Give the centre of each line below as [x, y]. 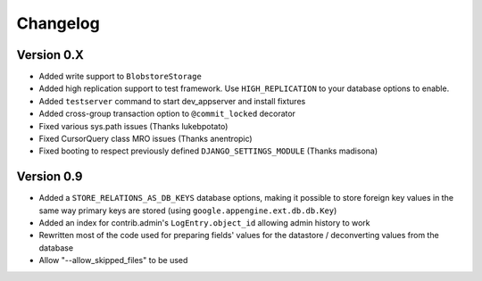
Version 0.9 [50, 177]
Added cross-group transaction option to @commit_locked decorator [167, 114]
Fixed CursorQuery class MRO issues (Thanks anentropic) [146, 139]
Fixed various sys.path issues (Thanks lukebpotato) [133, 126]
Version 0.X [50, 55]
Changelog [58, 23]
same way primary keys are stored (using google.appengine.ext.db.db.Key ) [188, 211]
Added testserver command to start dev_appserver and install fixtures [172, 101]
